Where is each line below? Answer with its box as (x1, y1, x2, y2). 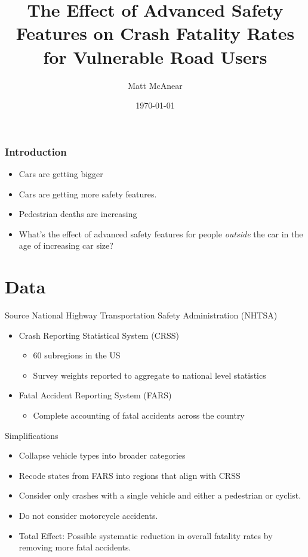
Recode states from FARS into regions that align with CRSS (19, 469, 241, 481)
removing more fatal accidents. (19, 541, 131, 553)
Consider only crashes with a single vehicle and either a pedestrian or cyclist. (19, 489, 301, 502)
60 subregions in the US (33, 349, 121, 361)
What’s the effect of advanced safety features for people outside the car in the (19, 227, 303, 240)
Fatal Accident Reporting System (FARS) (19, 389, 172, 401)
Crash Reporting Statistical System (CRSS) (19, 329, 180, 341)
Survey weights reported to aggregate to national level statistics (33, 369, 266, 381)
